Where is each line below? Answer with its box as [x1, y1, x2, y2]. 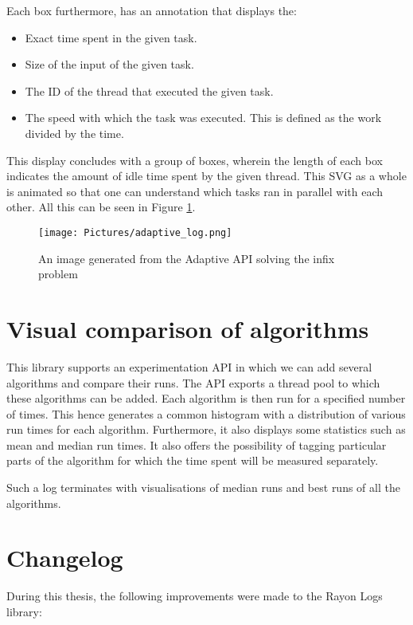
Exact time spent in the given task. [25, 29, 197, 45]
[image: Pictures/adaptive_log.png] [38, 226, 232, 238]
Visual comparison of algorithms [6, 312, 369, 344]
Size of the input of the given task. [25, 56, 194, 73]
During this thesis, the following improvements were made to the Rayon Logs [6, 588, 383, 604]
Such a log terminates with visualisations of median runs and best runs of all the [6, 479, 400, 496]
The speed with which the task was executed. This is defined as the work [25, 109, 382, 126]
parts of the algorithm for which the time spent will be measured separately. [6, 452, 379, 469]
